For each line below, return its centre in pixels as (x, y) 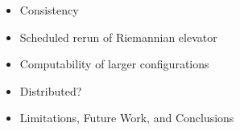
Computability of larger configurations (114, 64)
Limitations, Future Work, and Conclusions (127, 118)
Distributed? (51, 90)
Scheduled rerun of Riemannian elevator (118, 37)
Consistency (49, 10)
